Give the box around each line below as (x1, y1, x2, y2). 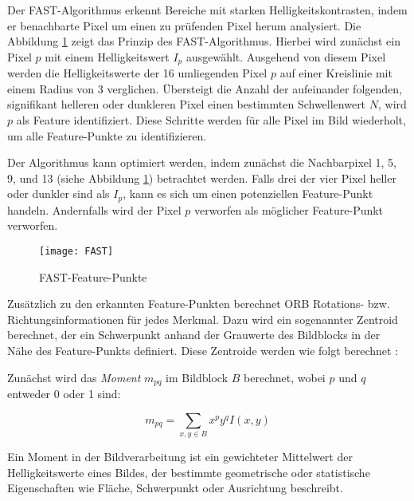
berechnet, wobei (244, 369, 326, 385)
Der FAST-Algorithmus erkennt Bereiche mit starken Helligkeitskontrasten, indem (7, 2, 408, 18)
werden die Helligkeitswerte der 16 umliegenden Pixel (7, 65, 268, 81)
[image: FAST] (39, 246, 114, 258)
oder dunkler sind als (7, 185, 110, 202)
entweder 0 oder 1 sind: (7, 385, 121, 402)
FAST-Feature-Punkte (39, 268, 147, 285)
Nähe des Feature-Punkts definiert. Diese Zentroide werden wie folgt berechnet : (7, 342, 399, 359)
